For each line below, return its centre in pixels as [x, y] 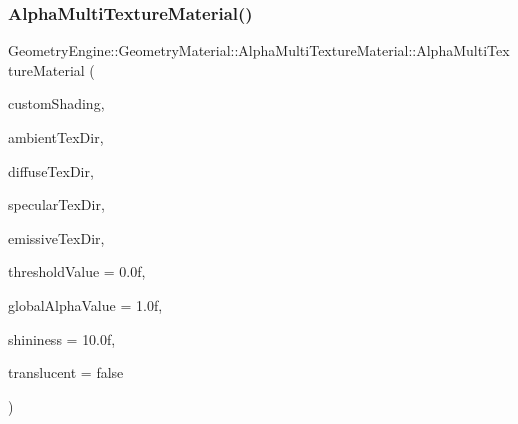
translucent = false [66, 372]
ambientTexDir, [56, 137]
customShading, [56, 103]
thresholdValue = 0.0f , [77, 271]
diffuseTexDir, [51, 170]
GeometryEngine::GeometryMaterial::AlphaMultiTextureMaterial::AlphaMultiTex [259, 50]
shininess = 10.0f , [62, 338]
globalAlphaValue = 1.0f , [85, 304]
